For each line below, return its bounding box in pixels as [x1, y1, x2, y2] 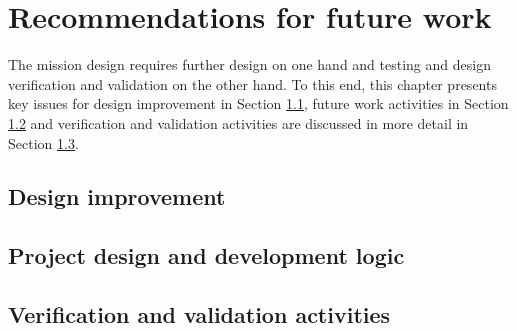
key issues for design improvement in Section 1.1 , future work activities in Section [8, 93, 509, 114]
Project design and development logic [8, 240, 405, 271]
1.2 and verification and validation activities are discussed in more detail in [8, 112, 469, 133]
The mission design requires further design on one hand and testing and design [8, 54, 491, 75]
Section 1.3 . [8, 132, 79, 153]
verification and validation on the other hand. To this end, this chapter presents [8, 73, 497, 94]
